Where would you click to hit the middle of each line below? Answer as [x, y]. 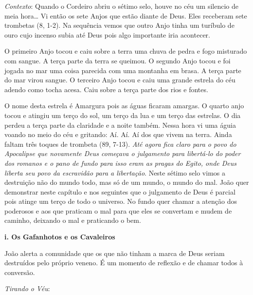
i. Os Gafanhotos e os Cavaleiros [60, 237]
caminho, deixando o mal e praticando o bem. [73, 220]
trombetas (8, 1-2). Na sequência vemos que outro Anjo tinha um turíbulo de [119, 25]
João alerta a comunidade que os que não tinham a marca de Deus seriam [115, 253]
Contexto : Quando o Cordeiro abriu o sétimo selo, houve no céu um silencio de [121, 6]
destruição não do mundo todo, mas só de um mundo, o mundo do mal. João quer [127, 182]
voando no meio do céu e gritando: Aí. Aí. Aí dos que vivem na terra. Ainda [118, 134]
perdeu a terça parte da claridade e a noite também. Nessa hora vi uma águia [120, 125]
